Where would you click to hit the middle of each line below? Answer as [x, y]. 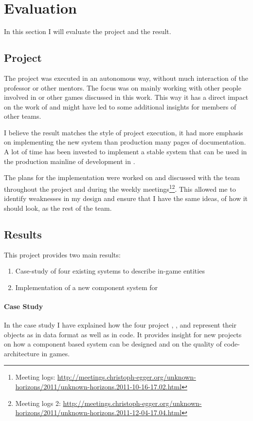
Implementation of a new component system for [87, 287]
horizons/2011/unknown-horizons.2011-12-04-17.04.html [99, 412]
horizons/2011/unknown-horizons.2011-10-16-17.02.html [99, 387]
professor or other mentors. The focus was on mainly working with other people [123, 87]
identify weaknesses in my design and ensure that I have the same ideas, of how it [126, 198]
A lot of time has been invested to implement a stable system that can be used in [126, 152]
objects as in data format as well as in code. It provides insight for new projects [123, 334]
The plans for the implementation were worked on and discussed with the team [122, 177]
